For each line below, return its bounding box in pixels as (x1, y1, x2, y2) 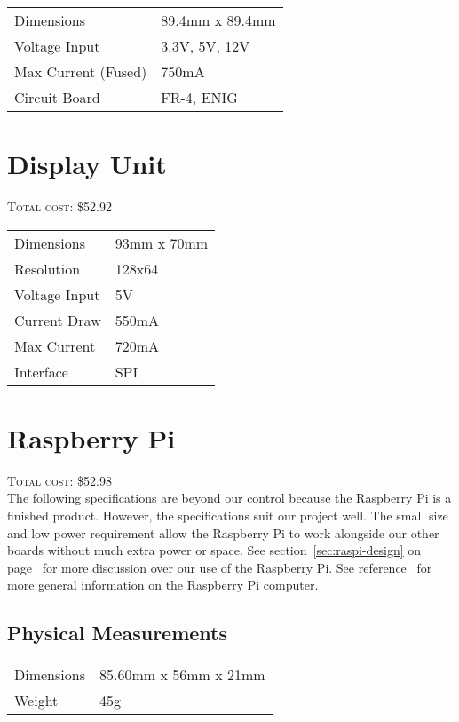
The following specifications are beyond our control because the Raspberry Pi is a (7, 488, 452, 507)
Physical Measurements (7, 619, 228, 647)
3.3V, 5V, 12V (161, 36, 250, 56)
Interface (14, 361, 68, 382)
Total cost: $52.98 (7, 471, 112, 489)
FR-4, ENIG (161, 87, 238, 107)
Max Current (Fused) (14, 61, 147, 82)
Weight (14, 690, 59, 711)
